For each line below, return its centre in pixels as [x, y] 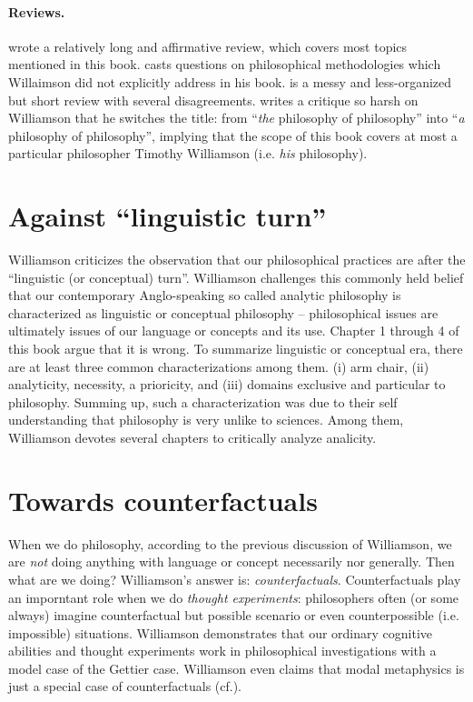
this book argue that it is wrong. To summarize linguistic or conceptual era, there [236, 349]
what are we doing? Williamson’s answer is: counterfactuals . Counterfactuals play [235, 579]
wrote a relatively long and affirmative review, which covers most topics [208, 46]
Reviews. [37, 11]
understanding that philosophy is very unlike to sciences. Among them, [206, 420]
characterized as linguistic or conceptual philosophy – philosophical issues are [223, 312]
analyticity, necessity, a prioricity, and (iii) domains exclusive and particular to [227, 384]
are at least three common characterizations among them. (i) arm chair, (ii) [219, 366]
